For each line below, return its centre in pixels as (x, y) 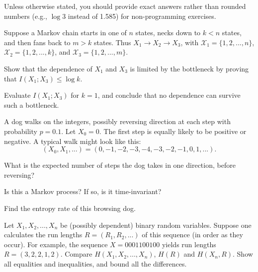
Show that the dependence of (48, 68)
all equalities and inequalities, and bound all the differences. (95, 263)
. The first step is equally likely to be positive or (173, 131)
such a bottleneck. (32, 104)
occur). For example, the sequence (56, 244)
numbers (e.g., (26, 16)
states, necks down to (168, 33)
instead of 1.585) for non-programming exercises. (142, 16)
